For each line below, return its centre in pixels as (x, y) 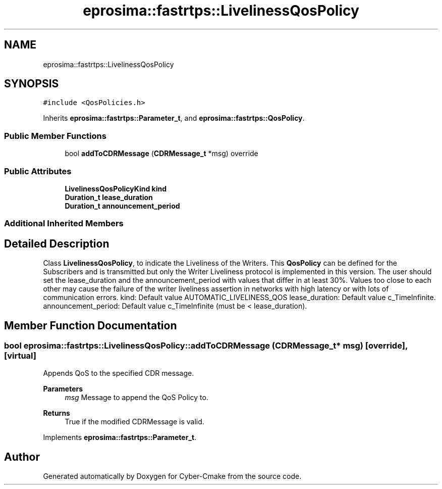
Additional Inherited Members (64, 224)
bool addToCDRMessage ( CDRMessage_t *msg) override (161, 154)
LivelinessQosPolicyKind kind (116, 188)
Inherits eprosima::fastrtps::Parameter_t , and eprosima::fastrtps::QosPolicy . (174, 118)
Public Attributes (38, 171)
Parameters (63, 389)
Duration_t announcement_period (122, 206)
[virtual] (20, 356)
